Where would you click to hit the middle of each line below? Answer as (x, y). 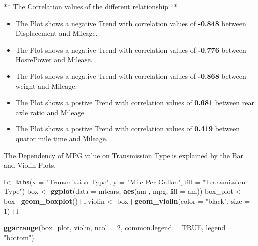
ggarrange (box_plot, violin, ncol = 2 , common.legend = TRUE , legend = (119, 227)
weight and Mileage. (46, 86)
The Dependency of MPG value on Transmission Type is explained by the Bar (124, 155)
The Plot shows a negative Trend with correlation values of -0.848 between (131, 23)
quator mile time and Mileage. (62, 138)
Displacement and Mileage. (57, 33)
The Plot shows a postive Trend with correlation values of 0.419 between (128, 129)
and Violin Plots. (30, 165)
